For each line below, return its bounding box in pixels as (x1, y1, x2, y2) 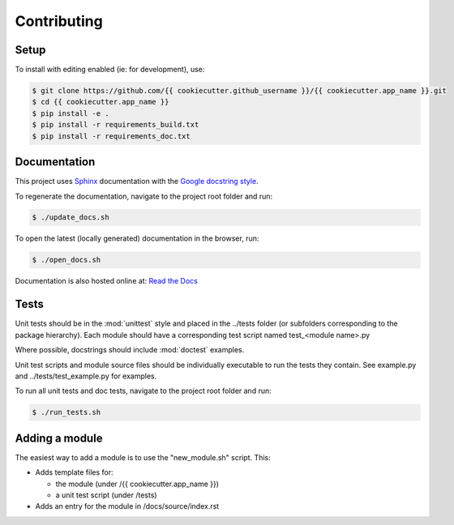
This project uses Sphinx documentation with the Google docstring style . (15, 177, 259, 186)
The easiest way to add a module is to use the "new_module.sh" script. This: (15, 452, 271, 462)
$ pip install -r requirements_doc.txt (32, 131, 191, 141)
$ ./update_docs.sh (32, 213, 109, 222)
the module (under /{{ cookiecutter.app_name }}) (55, 479, 219, 489)
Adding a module (15, 431, 103, 445)
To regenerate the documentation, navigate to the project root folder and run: (15, 191, 273, 201)
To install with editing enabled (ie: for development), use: (15, 65, 205, 75)
